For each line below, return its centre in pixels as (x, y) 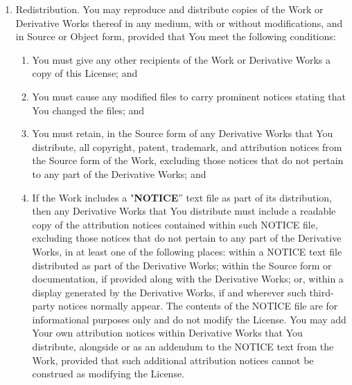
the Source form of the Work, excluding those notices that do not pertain (188, 160)
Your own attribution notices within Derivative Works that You (167, 333)
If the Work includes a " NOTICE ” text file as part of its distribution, (182, 197)
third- (322, 292)
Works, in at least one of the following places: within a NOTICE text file (187, 251)
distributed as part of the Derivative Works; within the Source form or (182, 265)
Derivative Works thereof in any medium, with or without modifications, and (179, 23)
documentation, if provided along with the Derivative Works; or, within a (188, 279)
